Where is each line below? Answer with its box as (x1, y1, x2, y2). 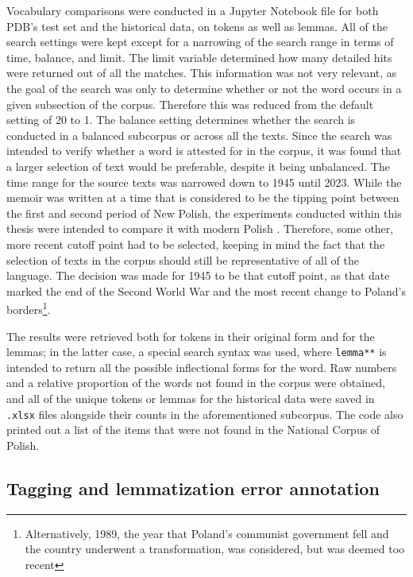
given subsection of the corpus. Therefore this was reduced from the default (6, 95, 374, 112)
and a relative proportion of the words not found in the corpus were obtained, (6, 374, 385, 391)
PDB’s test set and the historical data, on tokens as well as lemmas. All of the (6, 17, 388, 34)
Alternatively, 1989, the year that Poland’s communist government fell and (25, 525, 389, 541)
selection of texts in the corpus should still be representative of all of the (6, 251, 359, 268)
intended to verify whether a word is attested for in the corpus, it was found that (6, 142, 402, 159)
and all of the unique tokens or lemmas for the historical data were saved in (6, 389, 375, 406)
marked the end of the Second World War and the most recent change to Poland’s (6, 282, 406, 299)
